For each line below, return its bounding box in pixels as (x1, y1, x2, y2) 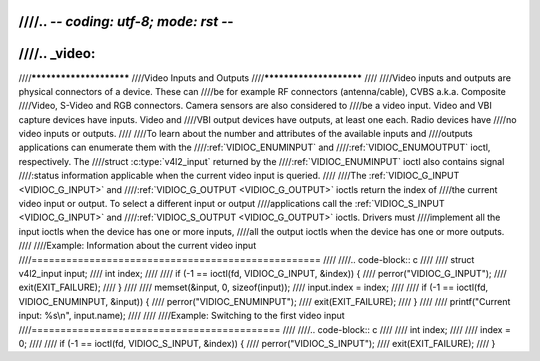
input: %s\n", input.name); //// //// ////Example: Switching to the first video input (18, 310, 345, 322)
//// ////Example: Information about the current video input (18, 240, 257, 252)
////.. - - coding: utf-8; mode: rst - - (18, 13, 234, 30)
